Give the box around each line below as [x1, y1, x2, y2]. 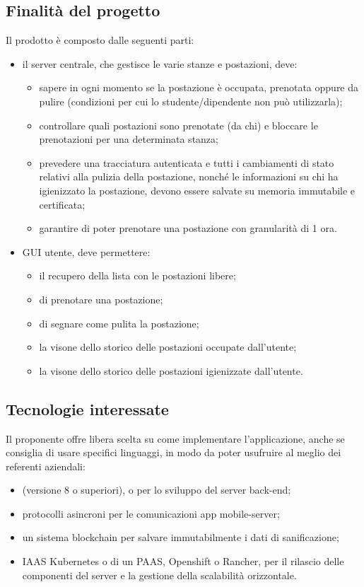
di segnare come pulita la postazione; [39, 315, 199, 330]
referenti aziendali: [6, 458, 86, 473]
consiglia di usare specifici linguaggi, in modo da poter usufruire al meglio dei [6, 445, 341, 460]
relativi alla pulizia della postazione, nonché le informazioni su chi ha [39, 169, 339, 184]
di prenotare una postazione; [39, 291, 163, 306]
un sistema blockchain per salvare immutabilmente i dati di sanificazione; [22, 530, 339, 545]
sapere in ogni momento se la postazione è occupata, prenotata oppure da [39, 80, 359, 95]
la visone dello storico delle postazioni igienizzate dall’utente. [39, 363, 303, 378]
